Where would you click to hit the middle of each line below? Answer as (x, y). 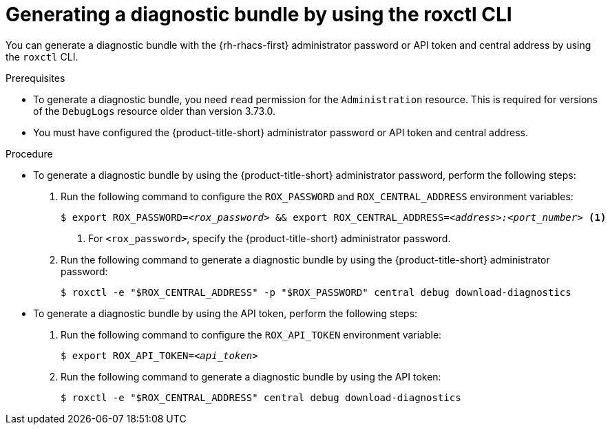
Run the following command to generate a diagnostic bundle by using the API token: (251, 376)
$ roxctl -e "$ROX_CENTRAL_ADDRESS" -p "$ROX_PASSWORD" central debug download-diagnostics (316, 292)
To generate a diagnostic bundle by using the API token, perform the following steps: (225, 313)
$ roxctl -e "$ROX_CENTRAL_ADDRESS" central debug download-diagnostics (261, 397)
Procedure (29, 153)
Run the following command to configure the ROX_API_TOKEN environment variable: (251, 334)
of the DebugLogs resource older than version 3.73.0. (155, 111)
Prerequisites (35, 78)
